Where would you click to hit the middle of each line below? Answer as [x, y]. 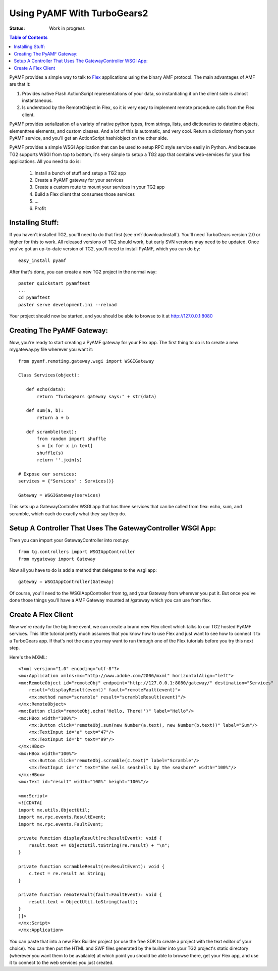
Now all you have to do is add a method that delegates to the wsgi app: [83, 570]
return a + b [53, 417]
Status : [17, 28]
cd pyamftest [34, 298]
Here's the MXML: [28, 657]
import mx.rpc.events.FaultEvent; [61, 824]
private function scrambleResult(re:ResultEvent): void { [92, 866]
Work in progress [67, 28]
